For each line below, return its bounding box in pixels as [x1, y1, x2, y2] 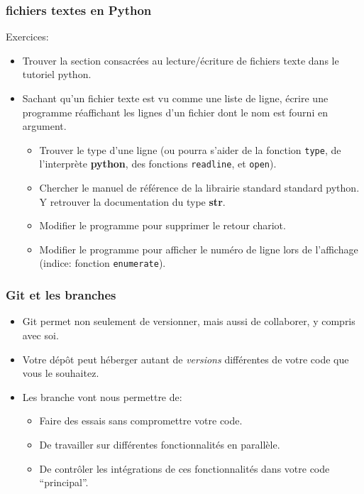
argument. [22, 119, 67, 133]
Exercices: [6, 29, 49, 44]
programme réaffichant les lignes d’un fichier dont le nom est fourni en [22, 104, 328, 119]
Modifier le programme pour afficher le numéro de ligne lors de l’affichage [39, 241, 358, 256]
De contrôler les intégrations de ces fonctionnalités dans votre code [39, 461, 330, 476]
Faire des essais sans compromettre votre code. [39, 413, 243, 428]
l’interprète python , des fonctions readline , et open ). [39, 156, 277, 171]
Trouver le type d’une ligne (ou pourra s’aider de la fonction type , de [39, 142, 341, 157]
